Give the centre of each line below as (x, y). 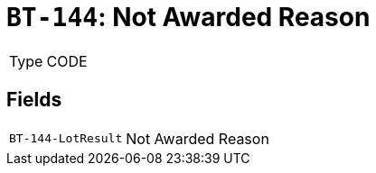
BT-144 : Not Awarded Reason (188, 17)
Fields (34, 100)
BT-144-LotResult (66, 139)
